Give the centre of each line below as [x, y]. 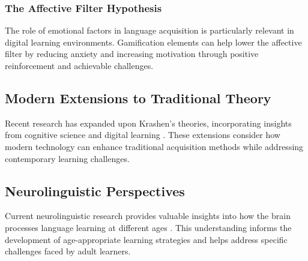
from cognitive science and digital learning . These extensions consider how [143, 135]
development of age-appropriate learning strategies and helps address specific [146, 239]
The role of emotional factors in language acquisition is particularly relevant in [149, 30]
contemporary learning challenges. [67, 158]
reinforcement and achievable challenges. [79, 65]
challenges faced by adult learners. [68, 251]
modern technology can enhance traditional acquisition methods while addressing [154, 146]
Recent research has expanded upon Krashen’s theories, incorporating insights [148, 123]
